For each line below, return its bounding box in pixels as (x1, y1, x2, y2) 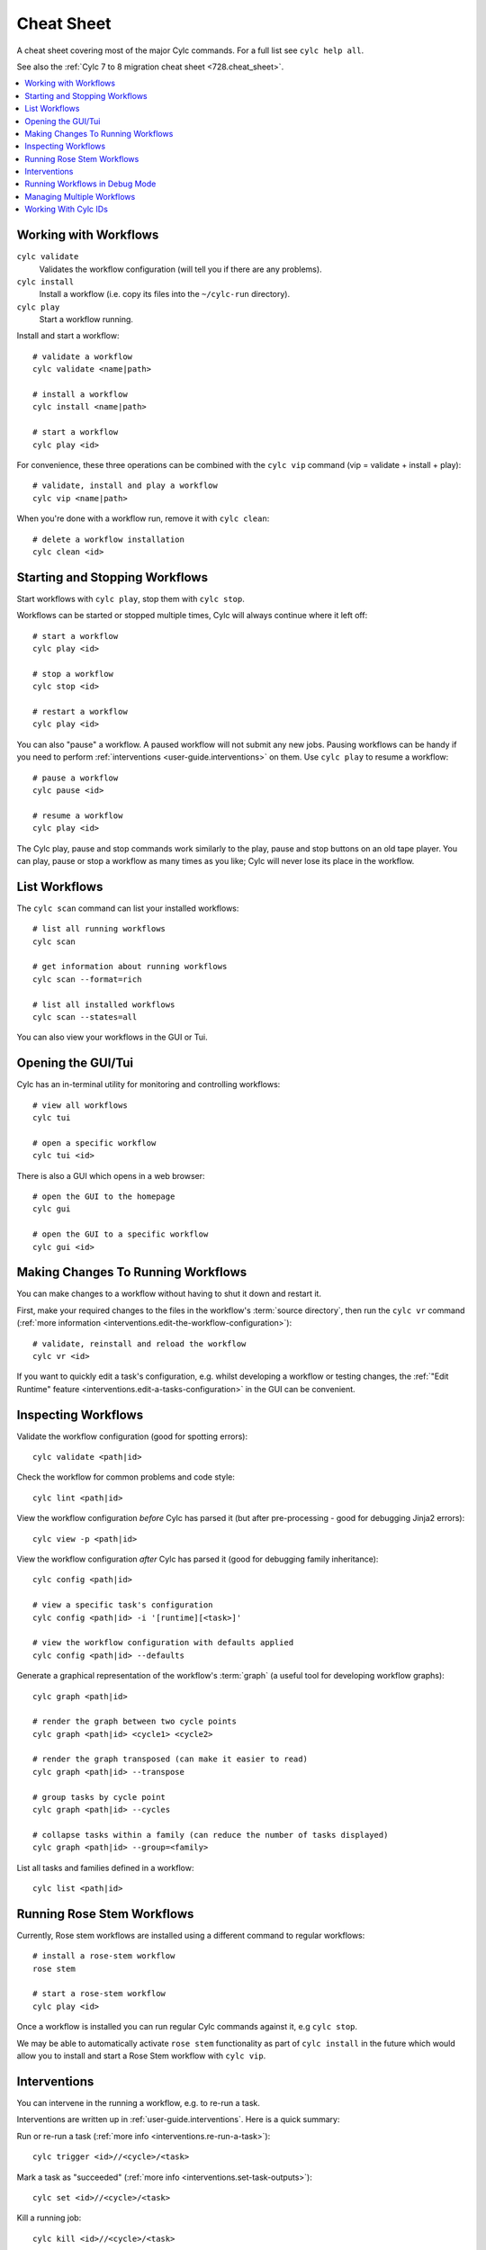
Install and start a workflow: (16, 330, 120, 341)
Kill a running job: (16, 2212, 82, 2223)
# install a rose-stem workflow (32, 1951, 175, 1961)
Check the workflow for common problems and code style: (16, 1471, 236, 1482)
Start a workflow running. (39, 314, 134, 325)
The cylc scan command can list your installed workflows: (16, 903, 239, 913)
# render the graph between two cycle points (32, 1716, 238, 1727)
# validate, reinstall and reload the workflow (32, 1338, 247, 1349)
